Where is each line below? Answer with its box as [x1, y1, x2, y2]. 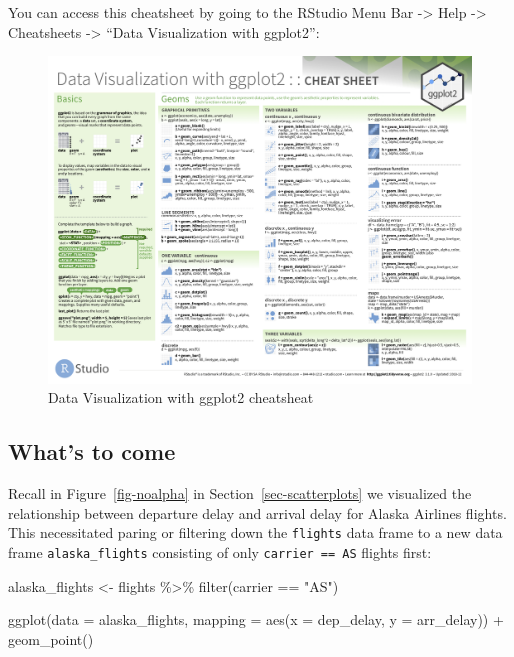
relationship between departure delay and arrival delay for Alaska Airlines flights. [8, 502, 507, 523]
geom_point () [8, 628, 94, 649]
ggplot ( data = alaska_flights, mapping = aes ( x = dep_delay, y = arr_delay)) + [8, 609, 504, 630]
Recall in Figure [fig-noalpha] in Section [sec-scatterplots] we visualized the [8, 483, 472, 504]
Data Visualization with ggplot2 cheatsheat [48, 387, 314, 408]
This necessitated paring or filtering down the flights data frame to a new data [8, 522, 503, 543]
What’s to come [8, 436, 176, 467]
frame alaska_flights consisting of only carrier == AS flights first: [8, 541, 432, 562]
